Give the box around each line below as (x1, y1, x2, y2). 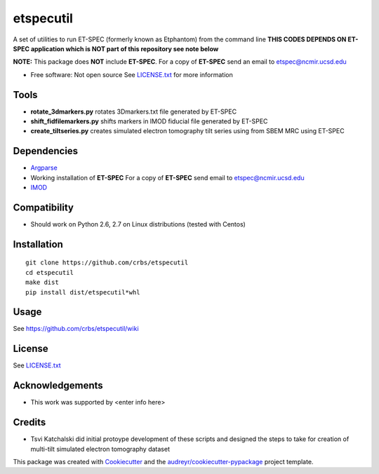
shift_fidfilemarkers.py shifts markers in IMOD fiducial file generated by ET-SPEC (30, 117, 268, 126)
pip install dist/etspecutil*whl (25, 288, 140, 296)
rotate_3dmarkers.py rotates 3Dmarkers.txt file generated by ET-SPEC (30, 107, 237, 116)
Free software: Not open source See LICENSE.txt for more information (30, 70, 233, 79)
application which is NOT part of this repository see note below (30, 44, 219, 53)
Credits (13, 417, 46, 428)
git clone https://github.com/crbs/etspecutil (25, 259, 189, 266)
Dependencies (13, 145, 79, 157)
